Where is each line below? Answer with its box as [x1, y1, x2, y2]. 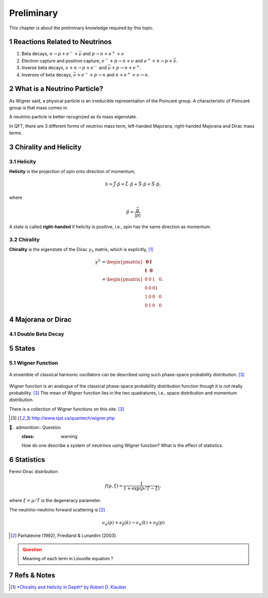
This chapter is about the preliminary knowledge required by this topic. [9, 25, 154, 31]
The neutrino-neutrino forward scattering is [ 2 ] [9, 507, 105, 513]
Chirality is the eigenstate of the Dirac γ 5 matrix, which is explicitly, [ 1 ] [9, 247, 154, 254]
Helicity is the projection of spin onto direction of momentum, [9, 169, 136, 174]
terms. [9, 130, 22, 136]
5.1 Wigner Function [9, 359, 58, 366]
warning [61, 433, 78, 439]
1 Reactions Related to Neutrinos [9, 38, 112, 46]
